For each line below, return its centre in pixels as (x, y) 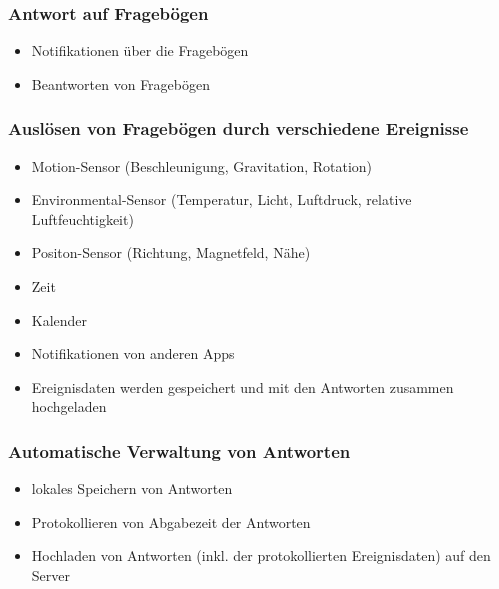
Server (50, 574)
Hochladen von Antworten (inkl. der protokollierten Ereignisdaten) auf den (261, 555)
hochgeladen (69, 406)
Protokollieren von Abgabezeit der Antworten (171, 521)
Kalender (59, 319)
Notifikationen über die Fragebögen (140, 50)
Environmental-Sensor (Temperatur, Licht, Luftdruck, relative (221, 199)
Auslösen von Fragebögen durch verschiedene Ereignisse (238, 128)
